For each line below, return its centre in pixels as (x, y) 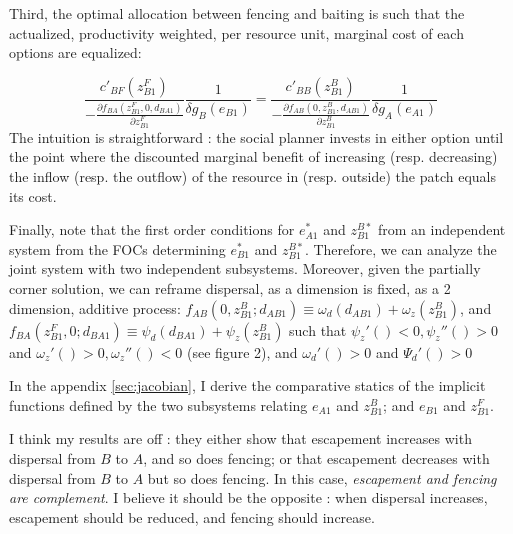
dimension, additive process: (95, 307)
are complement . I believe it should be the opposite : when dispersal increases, (248, 497)
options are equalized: (75, 52)
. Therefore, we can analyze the (400, 248)
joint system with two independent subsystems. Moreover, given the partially (245, 268)
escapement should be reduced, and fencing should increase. (192, 516)
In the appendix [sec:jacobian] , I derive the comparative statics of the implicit (247, 385)
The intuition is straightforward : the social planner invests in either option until (256, 136)
